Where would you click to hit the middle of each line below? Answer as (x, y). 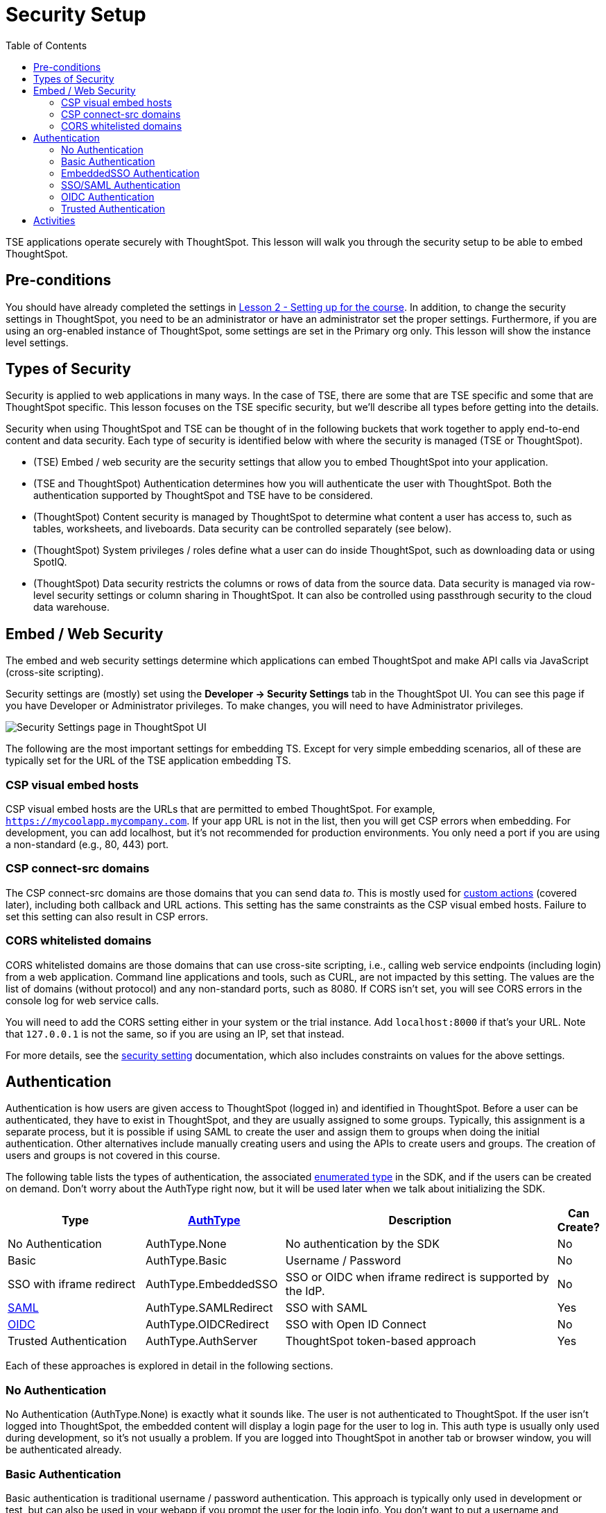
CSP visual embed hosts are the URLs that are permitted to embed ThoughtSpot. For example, (220, 809)
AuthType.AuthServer (201, 1341)
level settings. (37, 342)
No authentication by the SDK (362, 1244)
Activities (54, 220)
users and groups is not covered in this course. (113, 1156)
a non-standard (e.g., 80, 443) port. (87, 845)
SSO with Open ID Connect (356, 1325)
